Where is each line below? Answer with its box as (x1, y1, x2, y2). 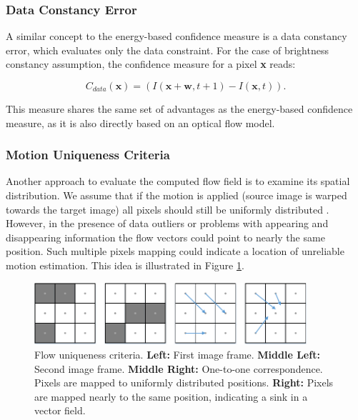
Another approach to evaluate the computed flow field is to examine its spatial (6, 174, 350, 189)
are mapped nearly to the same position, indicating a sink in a (34, 389, 308, 404)
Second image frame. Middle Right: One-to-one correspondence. (34, 361, 323, 376)
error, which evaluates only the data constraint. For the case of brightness (6, 42, 329, 57)
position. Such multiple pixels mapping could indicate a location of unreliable (6, 244, 344, 259)
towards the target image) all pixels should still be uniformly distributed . (6, 201, 329, 216)
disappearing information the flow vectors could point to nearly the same (6, 229, 325, 244)
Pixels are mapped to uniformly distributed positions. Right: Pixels (34, 375, 334, 390)
